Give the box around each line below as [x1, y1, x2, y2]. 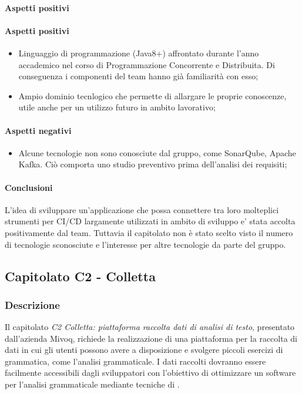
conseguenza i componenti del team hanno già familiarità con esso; [18, 70, 259, 82]
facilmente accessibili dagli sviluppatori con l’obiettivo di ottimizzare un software [5, 366, 296, 379]
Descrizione [5, 297, 60, 312]
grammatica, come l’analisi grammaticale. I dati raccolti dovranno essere [5, 355, 266, 367]
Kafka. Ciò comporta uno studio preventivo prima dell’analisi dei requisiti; [18, 158, 287, 170]
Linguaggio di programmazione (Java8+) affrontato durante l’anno [18, 46, 259, 59]
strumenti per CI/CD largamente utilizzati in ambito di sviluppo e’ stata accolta [5, 215, 296, 227]
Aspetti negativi [5, 124, 72, 136]
